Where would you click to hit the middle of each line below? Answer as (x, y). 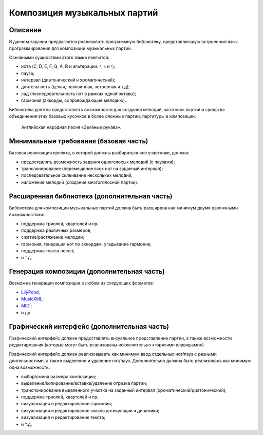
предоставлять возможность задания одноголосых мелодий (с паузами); (98, 162)
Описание (25, 30)
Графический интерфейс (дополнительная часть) (89, 326)
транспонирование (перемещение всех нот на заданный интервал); (92, 169)
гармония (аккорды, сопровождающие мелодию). (74, 100)
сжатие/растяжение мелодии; (53, 237)
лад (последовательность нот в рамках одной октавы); (79, 94)
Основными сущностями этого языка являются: (59, 57)
